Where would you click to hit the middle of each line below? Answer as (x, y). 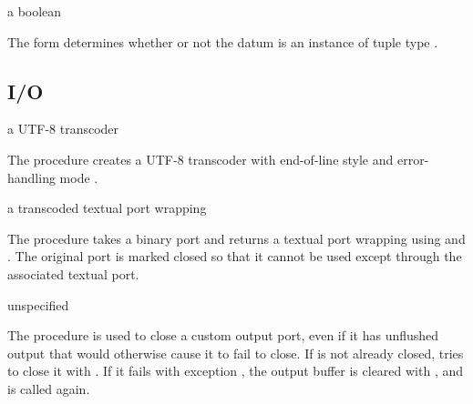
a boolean (35, 11)
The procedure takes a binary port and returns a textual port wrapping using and (236, 238)
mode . (79, 177)
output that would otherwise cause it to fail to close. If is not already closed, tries (236, 353)
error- (413, 159)
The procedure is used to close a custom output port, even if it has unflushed (223, 335)
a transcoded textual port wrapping (107, 208)
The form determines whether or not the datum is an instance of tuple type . (223, 41)
